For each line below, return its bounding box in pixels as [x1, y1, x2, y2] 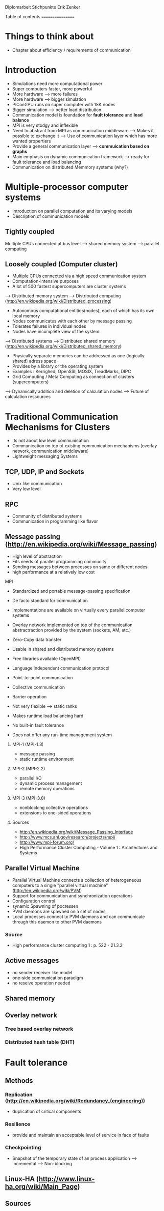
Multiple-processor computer [5, 181, 128, 193]
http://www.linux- [38, 1175, 95, 1183]
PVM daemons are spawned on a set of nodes [12, 908, 106, 914]
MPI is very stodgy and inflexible [12, 122, 78, 128]
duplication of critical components [12, 1108, 82, 1115]
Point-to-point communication [12, 674, 73, 680]
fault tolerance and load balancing [12, 159, 82, 165]
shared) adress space [12, 358, 56, 364]
